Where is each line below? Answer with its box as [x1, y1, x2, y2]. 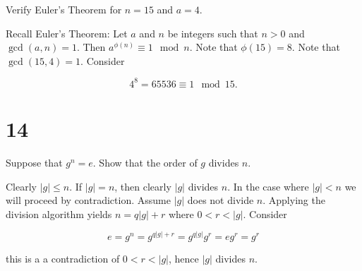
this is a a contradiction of [6, 251, 120, 266]
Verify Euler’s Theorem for [6, 2, 122, 16]
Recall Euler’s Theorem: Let [6, 25, 128, 40]
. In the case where [227, 179, 309, 193]
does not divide [187, 193, 254, 207]
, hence [168, 251, 199, 266]
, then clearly [114, 179, 171, 193]
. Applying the [263, 193, 325, 207]
